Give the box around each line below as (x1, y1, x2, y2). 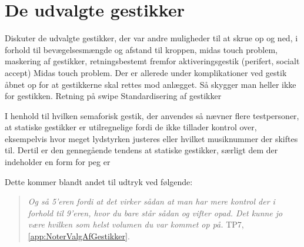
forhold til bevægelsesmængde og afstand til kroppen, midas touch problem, (5, 43, 278, 55)
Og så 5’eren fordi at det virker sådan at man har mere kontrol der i (28, 195, 275, 208)
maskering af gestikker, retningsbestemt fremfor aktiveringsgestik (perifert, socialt (5, 55, 300, 67)
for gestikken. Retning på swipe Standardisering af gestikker (5, 90, 222, 102)
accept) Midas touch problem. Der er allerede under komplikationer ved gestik (5, 66, 287, 78)
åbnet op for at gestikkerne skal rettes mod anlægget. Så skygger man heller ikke (5, 78, 296, 90)
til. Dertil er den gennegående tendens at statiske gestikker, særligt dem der (5, 144, 278, 156)
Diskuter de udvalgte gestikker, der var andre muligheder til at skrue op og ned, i (5, 32, 298, 44)
